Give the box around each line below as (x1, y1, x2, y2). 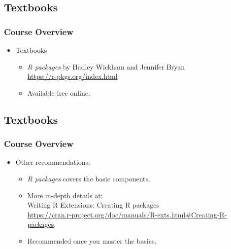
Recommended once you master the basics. (27, 235, 157, 246)
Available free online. (27, 87, 90, 98)
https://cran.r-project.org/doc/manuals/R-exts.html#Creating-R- (27, 209, 227, 219)
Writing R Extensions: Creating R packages (27, 200, 159, 210)
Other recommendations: (15, 157, 90, 167)
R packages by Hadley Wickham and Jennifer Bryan (27, 61, 185, 71)
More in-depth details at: (27, 190, 103, 200)
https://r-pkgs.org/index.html (27, 71, 118, 81)
